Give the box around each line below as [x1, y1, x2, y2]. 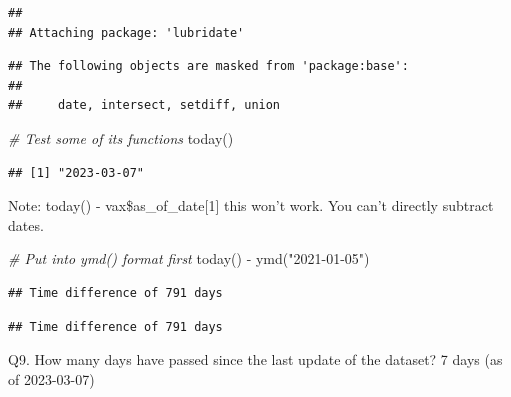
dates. [8, 214, 44, 235]
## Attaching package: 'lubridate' [8, 25, 245, 40]
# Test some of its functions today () [8, 127, 234, 148]
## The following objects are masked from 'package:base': [8, 59, 409, 74]
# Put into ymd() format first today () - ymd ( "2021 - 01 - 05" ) [8, 248, 370, 269]
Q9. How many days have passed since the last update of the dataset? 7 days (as [8, 349, 503, 370]
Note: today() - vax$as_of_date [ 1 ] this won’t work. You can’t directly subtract [8, 195, 494, 216]
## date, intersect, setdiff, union [8, 98, 281, 113]
